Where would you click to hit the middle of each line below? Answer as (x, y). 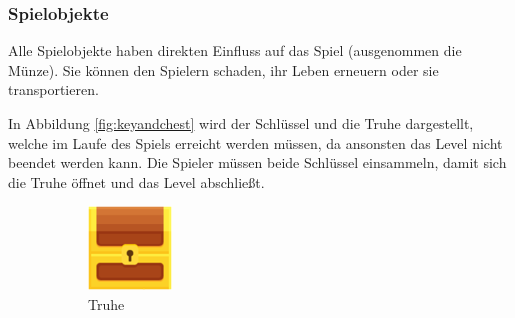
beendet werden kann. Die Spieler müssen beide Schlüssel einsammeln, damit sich (257, 162)
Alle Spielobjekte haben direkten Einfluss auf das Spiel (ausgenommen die (235, 50)
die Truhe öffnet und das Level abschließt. (136, 181)
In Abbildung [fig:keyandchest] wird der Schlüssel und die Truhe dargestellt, (241, 123)
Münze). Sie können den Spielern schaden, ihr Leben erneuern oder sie (223, 69)
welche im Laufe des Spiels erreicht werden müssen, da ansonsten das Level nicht (255, 142)
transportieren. (53, 89)
